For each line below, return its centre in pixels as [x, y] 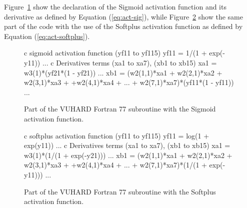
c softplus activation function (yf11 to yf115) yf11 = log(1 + [117, 135]
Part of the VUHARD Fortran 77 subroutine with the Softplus [120, 191]
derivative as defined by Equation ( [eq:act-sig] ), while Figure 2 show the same [123, 16]
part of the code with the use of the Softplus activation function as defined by [123, 26]
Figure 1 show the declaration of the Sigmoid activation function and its [115, 6]
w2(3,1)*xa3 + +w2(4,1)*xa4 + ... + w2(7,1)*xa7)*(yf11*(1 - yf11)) [129, 82]
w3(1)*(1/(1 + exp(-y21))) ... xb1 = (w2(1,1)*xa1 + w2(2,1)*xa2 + [128, 155]
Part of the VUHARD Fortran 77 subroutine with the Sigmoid [120, 109]
